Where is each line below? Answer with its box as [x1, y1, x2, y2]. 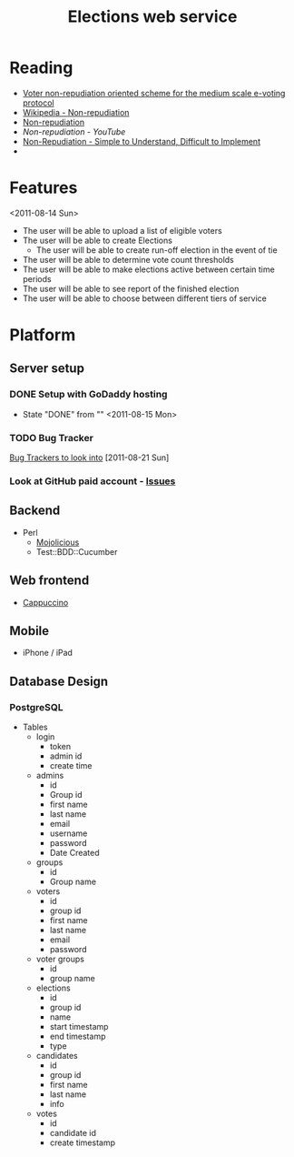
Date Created [49, 848, 100, 859]
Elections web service [67, 6, 238, 27]
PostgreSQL [9, 700, 64, 713]
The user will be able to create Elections [22, 235, 172, 246]
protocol [22, 97, 54, 108]
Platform [9, 325, 76, 346]
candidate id [49, 1128, 97, 1139]
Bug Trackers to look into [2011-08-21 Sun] [9, 452, 170, 463]
